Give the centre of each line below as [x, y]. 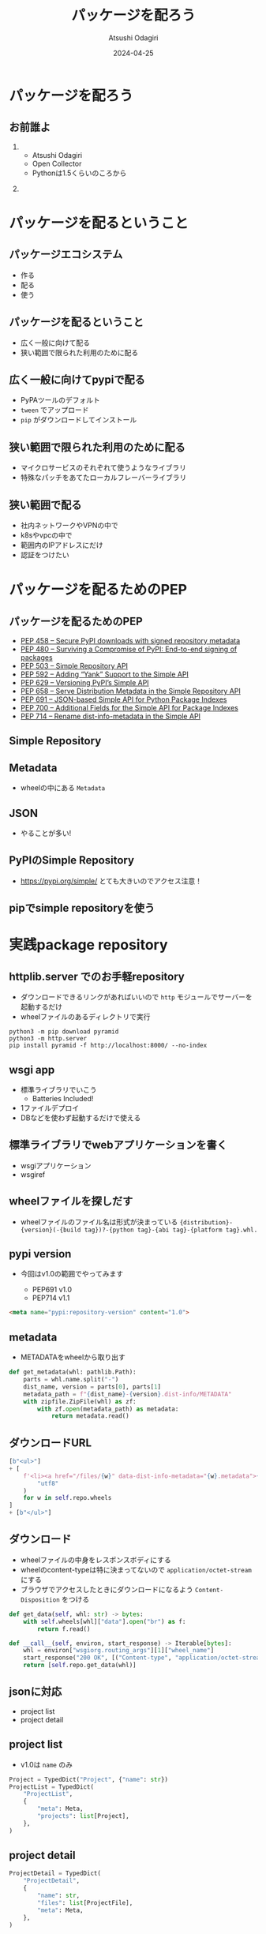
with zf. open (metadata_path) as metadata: [108, 1409]
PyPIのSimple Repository [72, 860]
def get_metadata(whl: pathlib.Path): [73, 1372]
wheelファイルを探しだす [71, 1201]
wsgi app [32, 1070]
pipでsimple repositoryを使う [82, 908]
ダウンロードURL [51, 1443]
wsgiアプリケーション [56, 1165]
